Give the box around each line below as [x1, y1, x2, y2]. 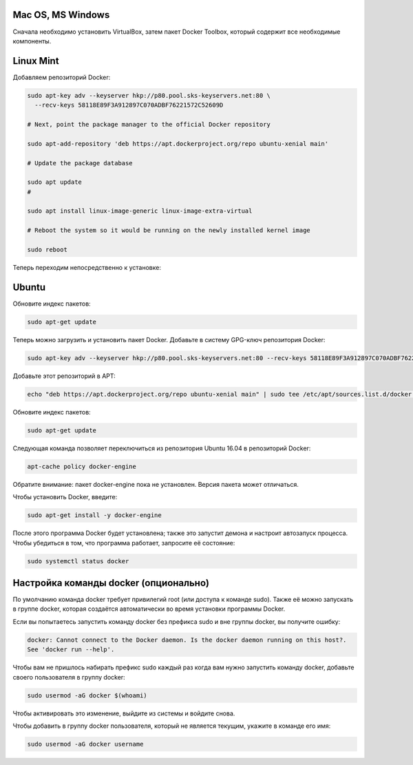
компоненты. [12, 36, 52, 45]
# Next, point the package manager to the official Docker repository [27, 120, 271, 128]
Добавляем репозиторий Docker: [12, 73, 111, 81]
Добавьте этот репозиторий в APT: [12, 372, 116, 380]
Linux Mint [12, 55, 59, 67]
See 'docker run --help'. [27, 646, 115, 653]
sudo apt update [27, 178, 83, 186]
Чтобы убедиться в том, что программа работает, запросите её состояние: [12, 538, 235, 547]
